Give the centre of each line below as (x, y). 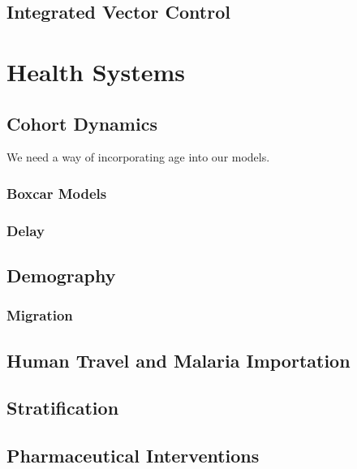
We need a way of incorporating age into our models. (138, 157)
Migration (40, 315)
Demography (61, 275)
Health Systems (96, 71)
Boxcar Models (57, 193)
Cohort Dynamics (82, 123)
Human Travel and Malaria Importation (178, 360)
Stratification (63, 408)
